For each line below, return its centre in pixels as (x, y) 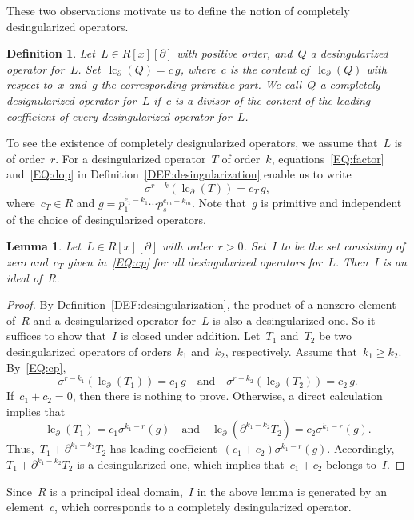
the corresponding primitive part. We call (201, 84)
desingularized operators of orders (89, 351)
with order (187, 246)
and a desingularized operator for (114, 320)
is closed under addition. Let (190, 336)
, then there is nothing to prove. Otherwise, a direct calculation (227, 396)
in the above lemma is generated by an (292, 491)
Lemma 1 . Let (44, 246)
